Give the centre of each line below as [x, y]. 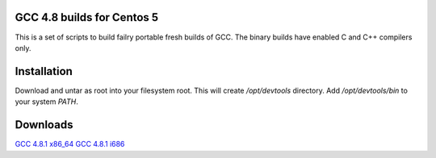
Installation [44, 71]
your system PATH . [46, 102]
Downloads [44, 125]
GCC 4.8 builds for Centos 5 [87, 17]
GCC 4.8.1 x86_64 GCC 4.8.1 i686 [70, 144]
